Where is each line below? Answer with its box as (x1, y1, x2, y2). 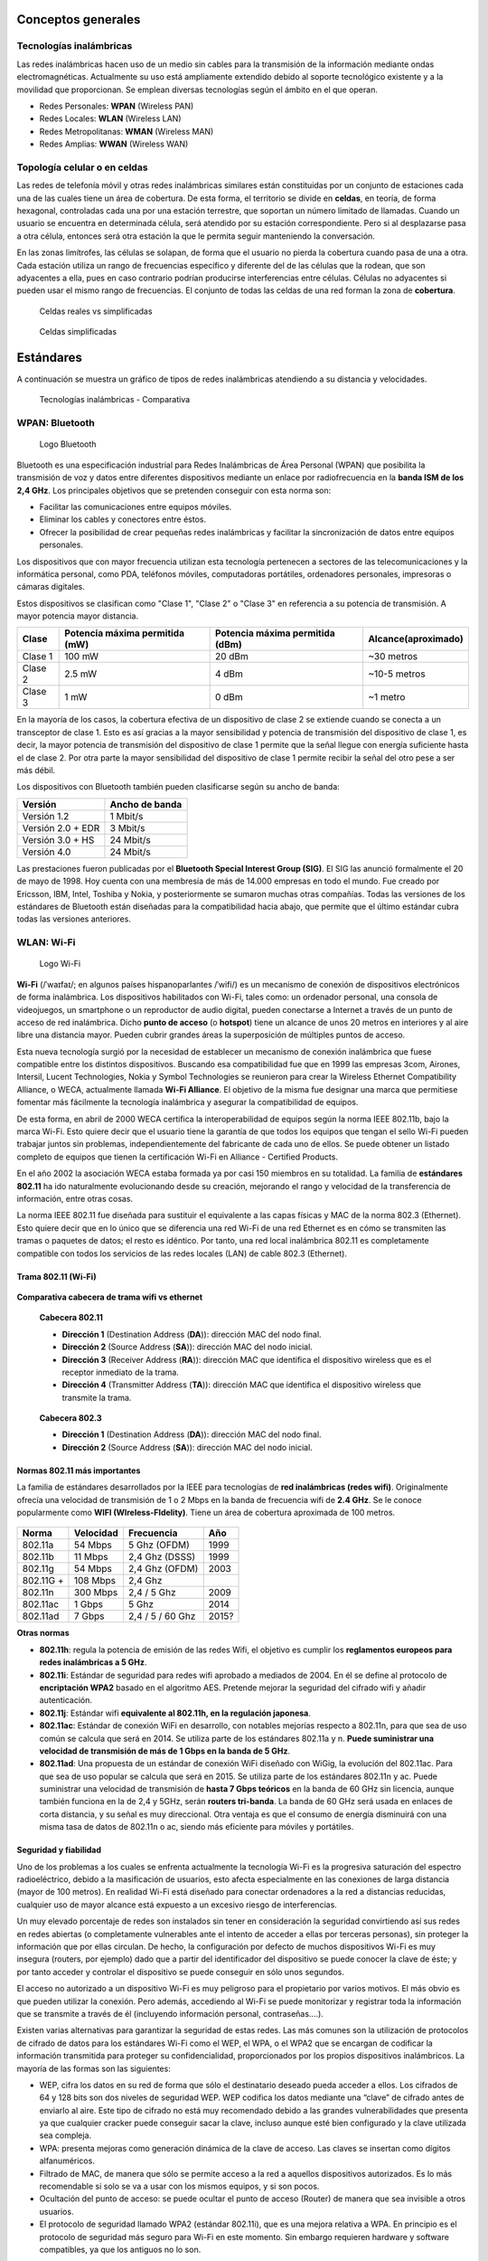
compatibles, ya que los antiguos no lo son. (39, 2244, 202, 2255)
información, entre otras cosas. (16, 1193, 134, 1204)
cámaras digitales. (16, 582, 86, 592)
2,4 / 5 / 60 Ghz (127, 1610, 196, 1622)
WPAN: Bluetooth (16, 417, 95, 430)
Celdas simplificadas (39, 326, 117, 337)
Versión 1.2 (22, 809, 70, 822)
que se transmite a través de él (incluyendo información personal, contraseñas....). (16, 2008, 324, 2019)
